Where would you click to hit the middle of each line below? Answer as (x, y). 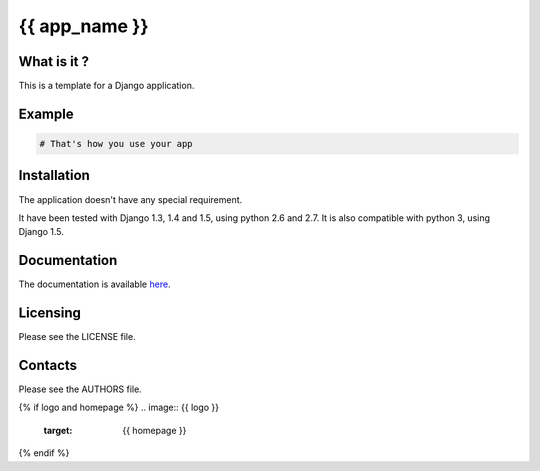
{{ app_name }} (83, 26)
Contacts (48, 365)
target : (58, 430)
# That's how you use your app (116, 144)
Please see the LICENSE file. (77, 337)
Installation (54, 175)
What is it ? (54, 61)
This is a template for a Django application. (106, 86)
